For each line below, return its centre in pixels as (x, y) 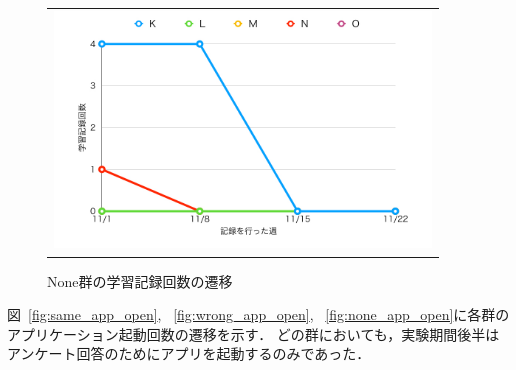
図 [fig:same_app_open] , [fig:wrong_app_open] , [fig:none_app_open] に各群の (258, 314)
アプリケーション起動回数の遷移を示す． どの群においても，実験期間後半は (253, 333)
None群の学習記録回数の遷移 (140, 280)
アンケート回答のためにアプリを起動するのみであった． (189, 353)
